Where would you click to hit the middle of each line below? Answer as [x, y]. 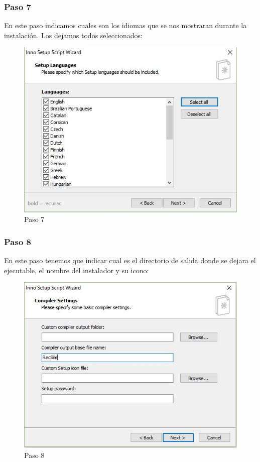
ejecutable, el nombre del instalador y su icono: [77, 270]
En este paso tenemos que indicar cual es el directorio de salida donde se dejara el [130, 260]
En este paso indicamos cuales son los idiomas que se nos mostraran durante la [125, 25]
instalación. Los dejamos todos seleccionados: [73, 35]
